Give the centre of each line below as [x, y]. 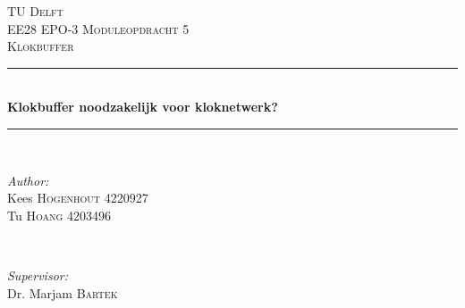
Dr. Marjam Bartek [63, 292]
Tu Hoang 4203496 [59, 215]
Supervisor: [38, 275]
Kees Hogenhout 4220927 [78, 198]
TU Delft [35, 11]
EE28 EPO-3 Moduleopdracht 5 [98, 28]
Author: [28, 180]
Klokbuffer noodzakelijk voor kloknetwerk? [143, 107]
